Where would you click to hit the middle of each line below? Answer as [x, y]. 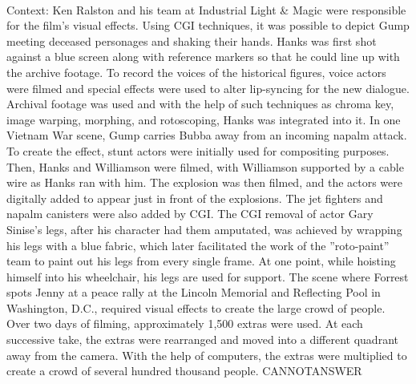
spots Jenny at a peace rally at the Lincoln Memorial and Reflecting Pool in [194, 292]
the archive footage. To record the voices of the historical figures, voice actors [196, 72]
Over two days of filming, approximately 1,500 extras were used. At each [185, 323]
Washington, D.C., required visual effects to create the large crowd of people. [196, 307]
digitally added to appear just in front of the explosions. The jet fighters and [195, 198]
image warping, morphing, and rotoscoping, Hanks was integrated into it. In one [204, 119]
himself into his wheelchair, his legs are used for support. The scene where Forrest [208, 276]
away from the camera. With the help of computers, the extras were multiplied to [207, 355]
